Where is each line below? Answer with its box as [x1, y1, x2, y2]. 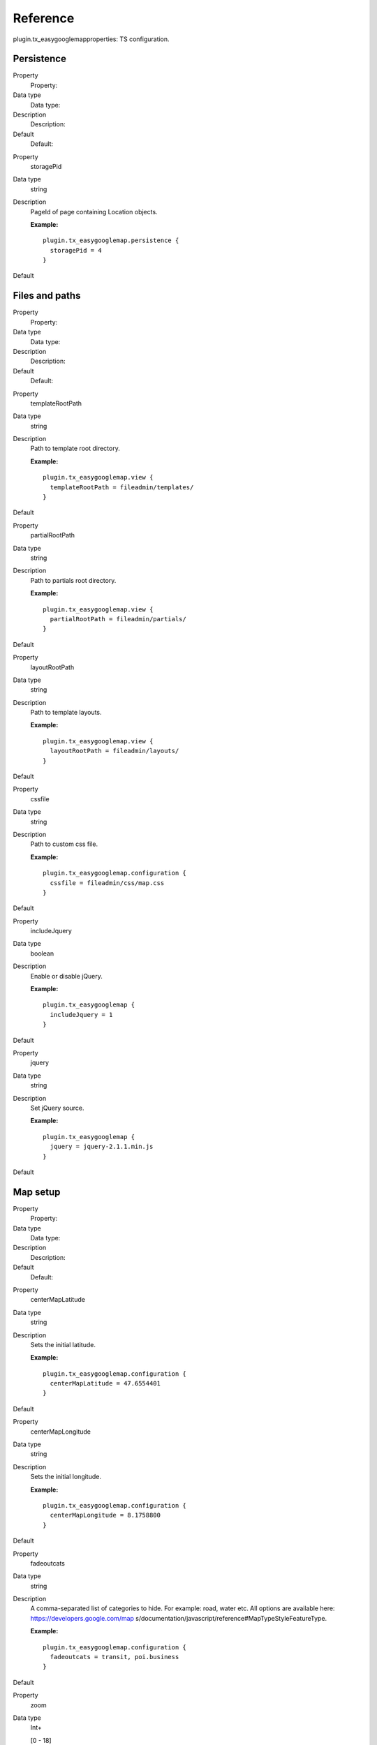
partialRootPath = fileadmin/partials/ [50, 615, 186, 623]
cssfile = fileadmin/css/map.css [50, 879, 165, 886]
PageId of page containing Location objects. [30, 207, 158, 216]
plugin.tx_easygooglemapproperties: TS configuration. [13, 35, 170, 43]
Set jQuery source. [30, 1104, 84, 1112]
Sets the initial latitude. [30, 1340, 96, 1349]
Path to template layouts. [30, 708, 102, 717]
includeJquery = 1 [50, 1011, 113, 1018]
